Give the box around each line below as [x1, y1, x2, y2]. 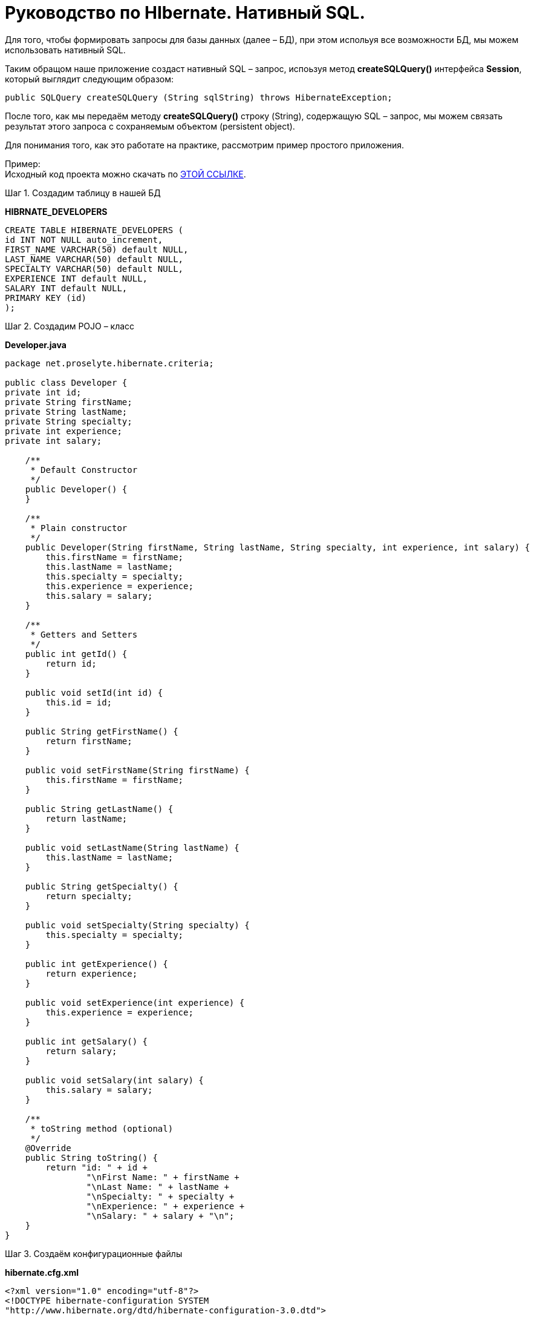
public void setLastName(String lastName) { [25, 842, 239, 853]
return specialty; [45, 891, 132, 901]
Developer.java [5, 339, 67, 350]
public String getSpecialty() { [25, 881, 178, 891]
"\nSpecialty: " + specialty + [86, 1191, 235, 1201]
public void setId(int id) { [25, 687, 163, 698]
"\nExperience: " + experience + [86, 1201, 245, 1211]
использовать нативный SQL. [5, 44, 126, 55]
